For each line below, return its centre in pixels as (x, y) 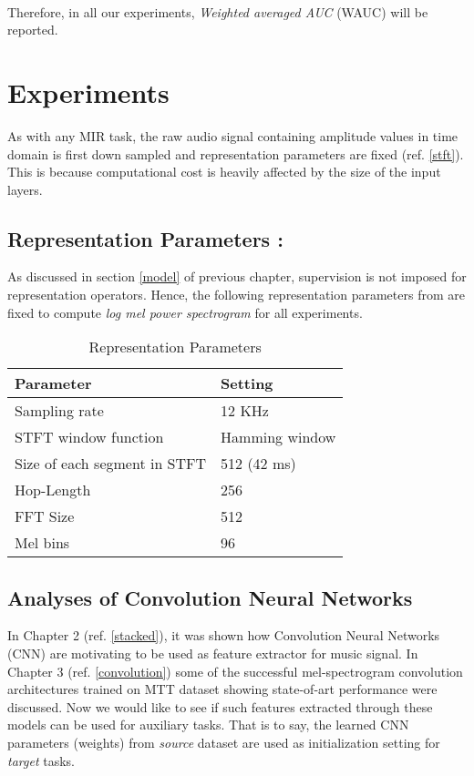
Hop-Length (53, 490)
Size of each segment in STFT (111, 464)
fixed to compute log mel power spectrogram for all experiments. (185, 312)
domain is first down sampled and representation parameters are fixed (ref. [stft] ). (236, 153)
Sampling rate (59, 411)
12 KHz (245, 411)
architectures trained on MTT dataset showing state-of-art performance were (222, 689)
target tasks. (41, 760)
